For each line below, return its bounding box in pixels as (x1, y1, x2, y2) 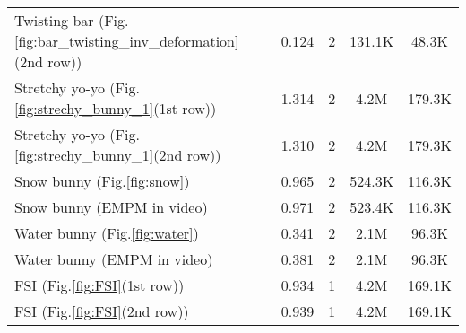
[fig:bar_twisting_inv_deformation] (14, 31, 239, 51)
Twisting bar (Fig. (14, 10, 129, 31)
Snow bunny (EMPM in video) (14, 197, 208, 217)
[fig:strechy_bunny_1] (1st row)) (14, 98, 217, 118)
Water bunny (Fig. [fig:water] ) (14, 223, 199, 243)
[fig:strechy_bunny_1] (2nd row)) (14, 145, 221, 165)
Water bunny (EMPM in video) (14, 249, 213, 269)
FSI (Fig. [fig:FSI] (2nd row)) (14, 301, 189, 321)
